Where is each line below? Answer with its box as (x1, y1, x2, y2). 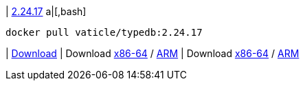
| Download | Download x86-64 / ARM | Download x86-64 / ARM (5, 47, 300, 59)
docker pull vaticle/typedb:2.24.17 (5, 27, 203, 38)
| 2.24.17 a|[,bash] (5, 6, 87, 17)
